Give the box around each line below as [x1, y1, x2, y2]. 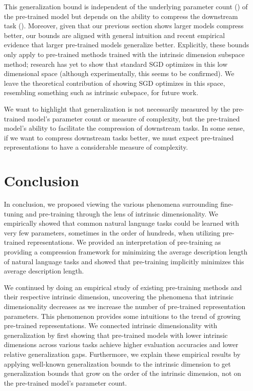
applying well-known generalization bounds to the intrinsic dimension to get [4, 358, 231, 369]
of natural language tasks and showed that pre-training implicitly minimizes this [4, 256, 244, 266]
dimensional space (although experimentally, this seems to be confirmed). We [4, 68, 234, 78]
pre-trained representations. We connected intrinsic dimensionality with [4, 320, 217, 331]
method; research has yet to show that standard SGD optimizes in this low [4, 59, 228, 69]
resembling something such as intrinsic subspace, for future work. [4, 87, 198, 98]
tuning [4, 208, 23, 218]
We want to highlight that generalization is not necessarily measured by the [4, 103, 230, 114]
